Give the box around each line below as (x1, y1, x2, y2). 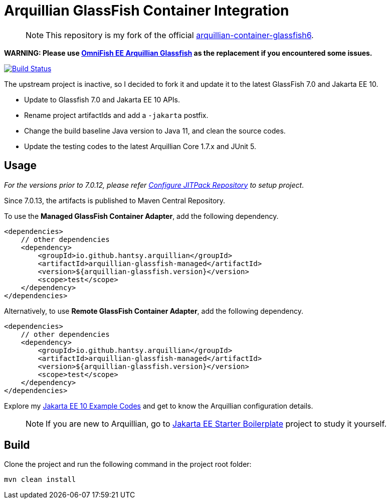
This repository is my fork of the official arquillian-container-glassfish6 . (46, 30, 314, 40)
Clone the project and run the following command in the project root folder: (4, 460, 252, 469)
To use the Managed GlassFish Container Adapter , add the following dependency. (4, 211, 279, 220)
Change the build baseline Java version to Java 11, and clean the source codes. (24, 126, 286, 135)
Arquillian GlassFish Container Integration (4, 2, 289, 19)
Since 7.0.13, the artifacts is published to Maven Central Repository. (4, 196, 226, 205)
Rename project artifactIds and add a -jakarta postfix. (24, 110, 209, 119)
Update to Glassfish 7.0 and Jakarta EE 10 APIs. (24, 95, 180, 104)
